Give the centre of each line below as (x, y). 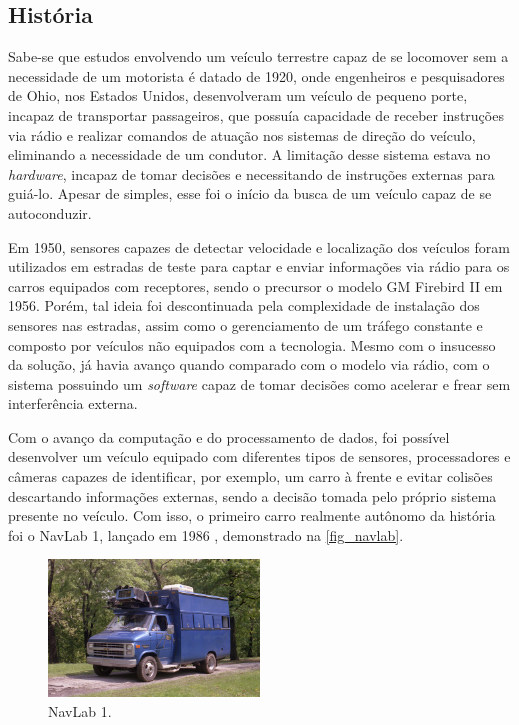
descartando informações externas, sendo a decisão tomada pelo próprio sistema (252, 495)
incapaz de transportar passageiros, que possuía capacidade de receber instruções (256, 114)
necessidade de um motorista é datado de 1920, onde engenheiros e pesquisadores (256, 75)
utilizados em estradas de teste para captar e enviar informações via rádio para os (259, 266)
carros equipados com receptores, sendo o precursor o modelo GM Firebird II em (255, 285)
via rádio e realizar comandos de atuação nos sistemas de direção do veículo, (242, 134)
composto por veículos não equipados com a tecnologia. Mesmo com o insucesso (252, 344)
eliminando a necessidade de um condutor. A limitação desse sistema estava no (249, 154)
